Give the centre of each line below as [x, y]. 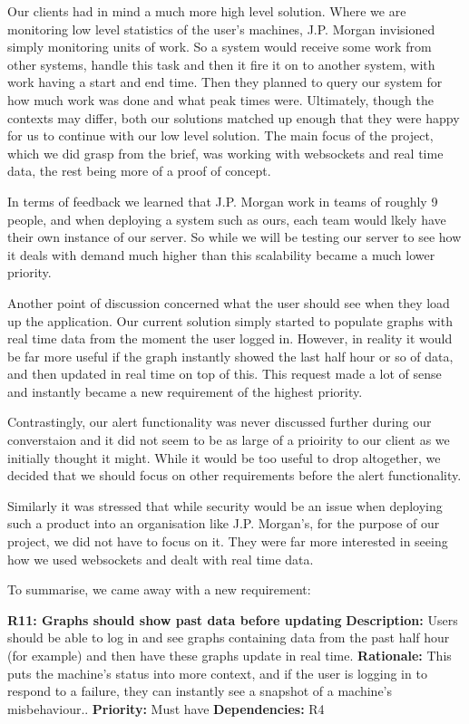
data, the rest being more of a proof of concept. [139, 171]
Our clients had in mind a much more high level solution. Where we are [207, 11]
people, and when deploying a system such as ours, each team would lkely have [227, 219]
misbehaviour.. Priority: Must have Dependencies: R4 [166, 708]
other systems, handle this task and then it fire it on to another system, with [221, 64]
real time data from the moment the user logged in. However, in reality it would [230, 338]
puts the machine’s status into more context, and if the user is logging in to [217, 673]
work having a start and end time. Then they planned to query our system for [225, 82]
